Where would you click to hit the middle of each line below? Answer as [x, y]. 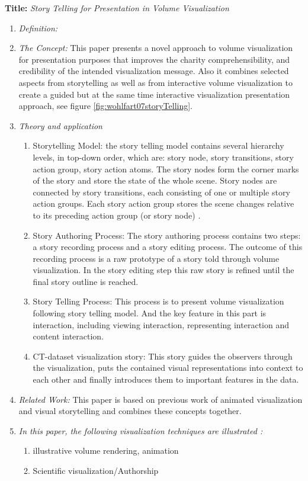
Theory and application [60, 125]
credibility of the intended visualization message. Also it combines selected [154, 71]
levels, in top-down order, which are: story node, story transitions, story [163, 157]
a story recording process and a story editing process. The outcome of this [168, 247]
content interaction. [68, 336]
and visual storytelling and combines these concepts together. [130, 411]
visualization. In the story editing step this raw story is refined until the [163, 270]
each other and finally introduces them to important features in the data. [166, 379]
